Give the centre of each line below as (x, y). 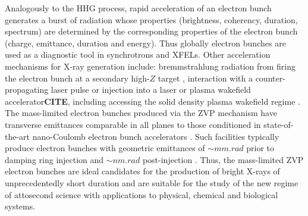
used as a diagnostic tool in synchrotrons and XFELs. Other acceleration (138, 54)
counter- (270, 78)
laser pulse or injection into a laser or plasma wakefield (151, 90)
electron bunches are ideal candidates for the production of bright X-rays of (142, 171)
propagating (27, 90)
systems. (20, 206)
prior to (260, 148)
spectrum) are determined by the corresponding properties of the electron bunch (151, 31)
